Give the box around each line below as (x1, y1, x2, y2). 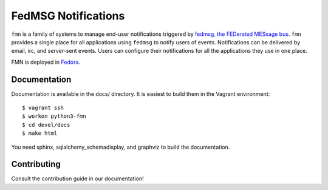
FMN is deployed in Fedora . (11, 58, 80, 66)
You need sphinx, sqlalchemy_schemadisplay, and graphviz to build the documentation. (11, 143, 230, 151)
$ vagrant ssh (22, 104, 64, 112)
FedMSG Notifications (11, 9, 125, 22)
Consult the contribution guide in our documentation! (11, 175, 144, 182)
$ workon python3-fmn (22, 113, 86, 120)
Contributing (11, 159, 61, 169)
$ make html (22, 130, 58, 137)
